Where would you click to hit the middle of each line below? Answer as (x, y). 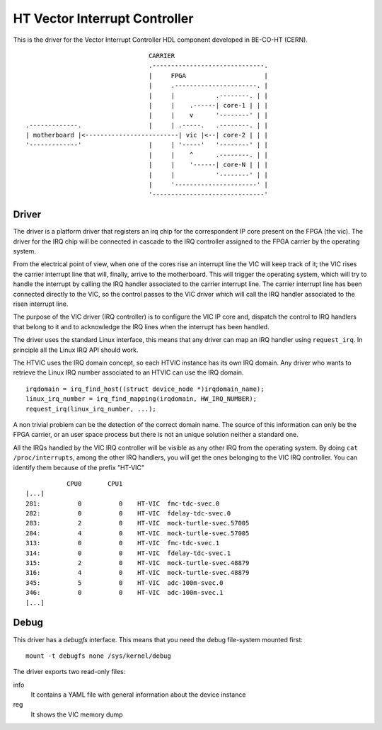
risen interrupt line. (41, 304)
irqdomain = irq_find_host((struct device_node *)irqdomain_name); (145, 389)
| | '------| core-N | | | (208, 165)
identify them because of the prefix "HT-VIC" (79, 467)
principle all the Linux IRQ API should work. (76, 350)
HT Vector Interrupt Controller (103, 18)
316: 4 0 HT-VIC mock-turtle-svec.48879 (138, 573)
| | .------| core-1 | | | (208, 105)
